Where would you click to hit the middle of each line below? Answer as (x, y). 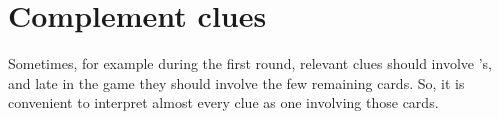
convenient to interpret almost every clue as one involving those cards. (223, 102)
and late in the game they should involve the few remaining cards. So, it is (236, 82)
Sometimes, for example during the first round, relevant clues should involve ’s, (250, 63)
